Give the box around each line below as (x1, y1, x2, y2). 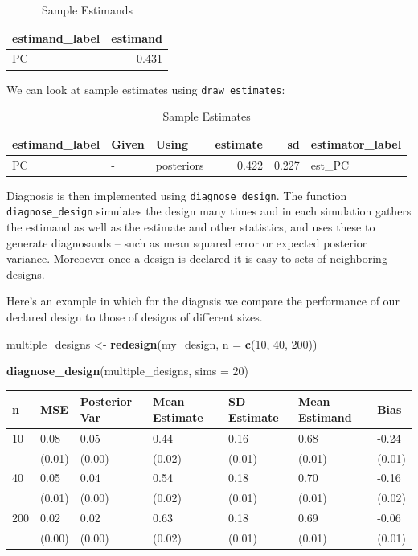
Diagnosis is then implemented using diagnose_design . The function (6, 186, 347, 203)
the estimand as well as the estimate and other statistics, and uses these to (6, 219, 375, 235)
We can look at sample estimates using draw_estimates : (6, 80, 285, 97)
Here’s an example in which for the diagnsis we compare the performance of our (6, 292, 400, 309)
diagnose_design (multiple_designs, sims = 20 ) (6, 362, 248, 379)
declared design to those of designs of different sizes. (6, 309, 263, 325)
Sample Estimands (41, 2, 133, 18)
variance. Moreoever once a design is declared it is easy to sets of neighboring (6, 250, 387, 267)
